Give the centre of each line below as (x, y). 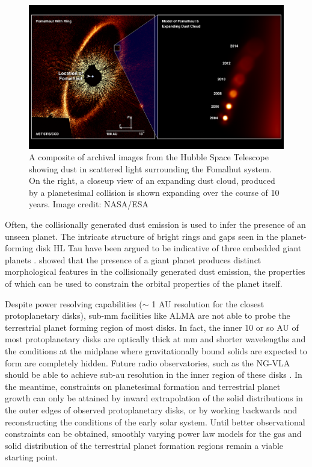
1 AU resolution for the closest (208, 303)
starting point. (32, 457)
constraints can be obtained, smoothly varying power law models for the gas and (153, 434)
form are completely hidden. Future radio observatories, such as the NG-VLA (148, 362)
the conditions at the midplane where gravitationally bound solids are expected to (156, 351)
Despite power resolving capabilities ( (74, 303)
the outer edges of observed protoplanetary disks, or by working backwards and (151, 409)
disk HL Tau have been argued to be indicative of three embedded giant (169, 248)
